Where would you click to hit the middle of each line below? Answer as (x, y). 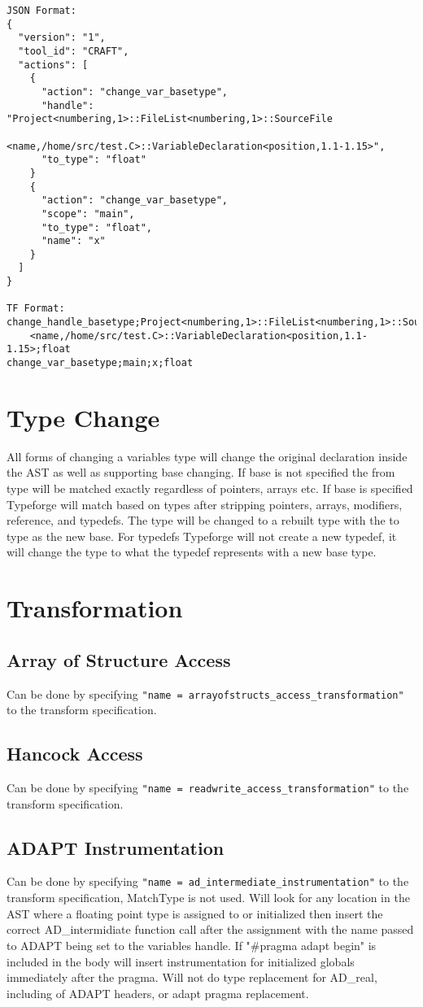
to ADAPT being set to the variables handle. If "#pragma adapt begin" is (192, 945)
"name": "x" (73, 241)
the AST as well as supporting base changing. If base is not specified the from (201, 472)
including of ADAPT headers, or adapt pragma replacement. (158, 993)
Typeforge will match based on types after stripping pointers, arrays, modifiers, (205, 504)
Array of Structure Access (119, 659)
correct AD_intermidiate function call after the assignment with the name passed (210, 929)
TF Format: (36, 309)
